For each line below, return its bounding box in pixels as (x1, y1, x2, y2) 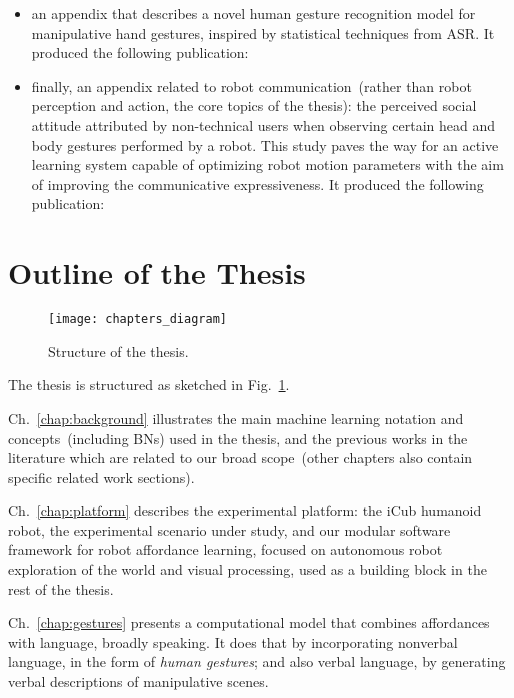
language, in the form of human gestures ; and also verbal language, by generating (8, 651, 506, 672)
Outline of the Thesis (8, 252, 306, 293)
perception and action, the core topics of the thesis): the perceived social (31, 95, 477, 116)
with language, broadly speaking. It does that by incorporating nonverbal (8, 631, 458, 652)
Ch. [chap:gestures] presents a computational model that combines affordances (8, 612, 490, 633)
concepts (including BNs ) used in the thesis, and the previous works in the (8, 427, 468, 448)
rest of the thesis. (8, 578, 114, 599)
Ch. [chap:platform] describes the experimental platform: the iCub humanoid (8, 500, 482, 521)
